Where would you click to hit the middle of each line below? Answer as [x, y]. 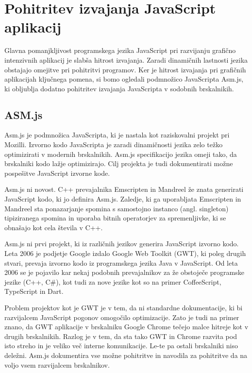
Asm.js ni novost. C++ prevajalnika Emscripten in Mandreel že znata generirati [124, 189]
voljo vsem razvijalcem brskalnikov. [57, 365]
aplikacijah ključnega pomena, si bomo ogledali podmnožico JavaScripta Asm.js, [124, 79]
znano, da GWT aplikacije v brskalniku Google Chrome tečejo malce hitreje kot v [126, 327]
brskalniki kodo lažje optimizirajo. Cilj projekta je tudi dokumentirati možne [119, 163]
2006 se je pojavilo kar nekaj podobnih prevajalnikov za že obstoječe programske [124, 272]
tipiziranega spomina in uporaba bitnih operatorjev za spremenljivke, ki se [115, 218]
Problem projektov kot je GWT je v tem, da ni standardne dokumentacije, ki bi [124, 307]
